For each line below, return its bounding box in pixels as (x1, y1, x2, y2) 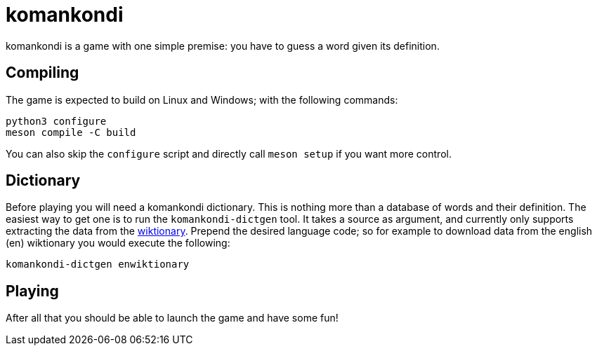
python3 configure (6, 115, 107, 127)
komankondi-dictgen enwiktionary (6, 259, 190, 270)
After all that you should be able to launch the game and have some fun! (6, 312, 339, 324)
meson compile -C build (6, 126, 136, 138)
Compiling (6, 64, 79, 82)
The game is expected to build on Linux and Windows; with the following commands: (6, 93, 398, 106)
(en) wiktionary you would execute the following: (6, 237, 230, 249)
